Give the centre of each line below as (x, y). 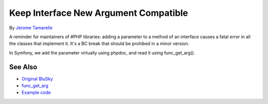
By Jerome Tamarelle (31, 28)
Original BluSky (37, 79)
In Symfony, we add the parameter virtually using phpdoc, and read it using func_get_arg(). (102, 52)
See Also (23, 67)
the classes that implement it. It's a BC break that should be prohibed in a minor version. (99, 44)
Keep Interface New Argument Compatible (99, 13)
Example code (36, 93)
